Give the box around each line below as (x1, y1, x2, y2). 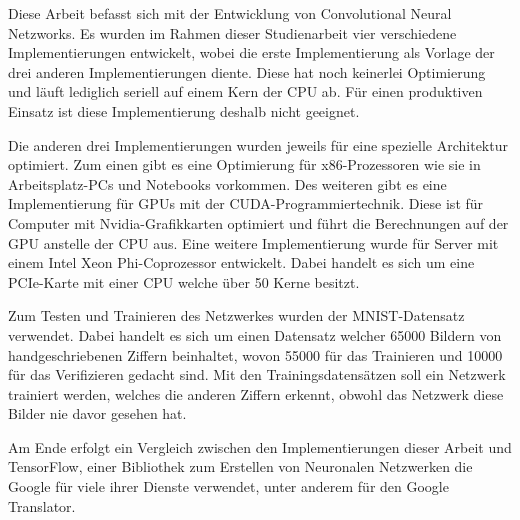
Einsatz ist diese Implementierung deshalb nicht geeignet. (8, 100, 360, 121)
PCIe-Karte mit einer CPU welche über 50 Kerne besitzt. (8, 271, 360, 292)
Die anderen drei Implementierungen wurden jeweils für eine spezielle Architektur (8, 134, 508, 155)
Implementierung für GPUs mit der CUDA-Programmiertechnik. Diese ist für (8, 193, 484, 214)
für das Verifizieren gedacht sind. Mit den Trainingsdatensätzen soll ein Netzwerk (8, 364, 506, 385)
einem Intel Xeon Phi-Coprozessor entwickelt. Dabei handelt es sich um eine (8, 252, 475, 273)
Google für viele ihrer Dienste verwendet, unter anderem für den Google (8, 476, 449, 497)
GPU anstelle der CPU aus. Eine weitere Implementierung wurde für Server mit (8, 232, 499, 253)
